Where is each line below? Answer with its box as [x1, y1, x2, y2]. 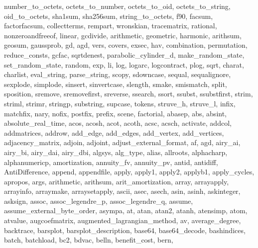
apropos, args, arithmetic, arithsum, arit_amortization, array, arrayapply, [4, 176, 229, 186]
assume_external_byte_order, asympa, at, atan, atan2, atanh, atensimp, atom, [4, 205, 248, 216]
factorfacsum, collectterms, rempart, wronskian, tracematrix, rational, [4, 20, 217, 31]
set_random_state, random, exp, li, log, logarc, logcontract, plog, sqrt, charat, [4, 59, 244, 70]
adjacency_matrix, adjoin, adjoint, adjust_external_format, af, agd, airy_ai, [4, 137, 241, 148]
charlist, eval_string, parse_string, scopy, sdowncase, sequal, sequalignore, [4, 69, 231, 80]
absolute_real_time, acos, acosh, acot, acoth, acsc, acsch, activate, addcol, [4, 118, 232, 128]
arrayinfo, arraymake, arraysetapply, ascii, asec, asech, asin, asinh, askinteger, [4, 186, 241, 196]
